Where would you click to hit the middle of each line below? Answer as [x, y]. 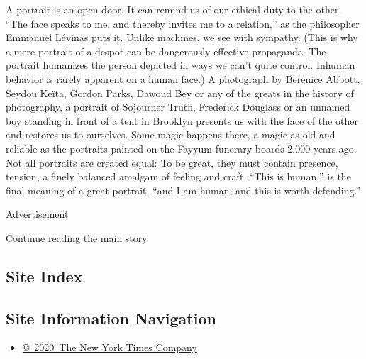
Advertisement [37, 214]
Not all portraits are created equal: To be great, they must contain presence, [172, 162]
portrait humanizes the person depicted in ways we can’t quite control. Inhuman [181, 65]
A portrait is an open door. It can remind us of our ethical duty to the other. [174, 9]
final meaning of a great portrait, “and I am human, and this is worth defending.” [183, 190]
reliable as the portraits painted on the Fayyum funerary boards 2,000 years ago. [181, 148]
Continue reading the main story [77, 237]
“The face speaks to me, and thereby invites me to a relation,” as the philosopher [183, 23]
